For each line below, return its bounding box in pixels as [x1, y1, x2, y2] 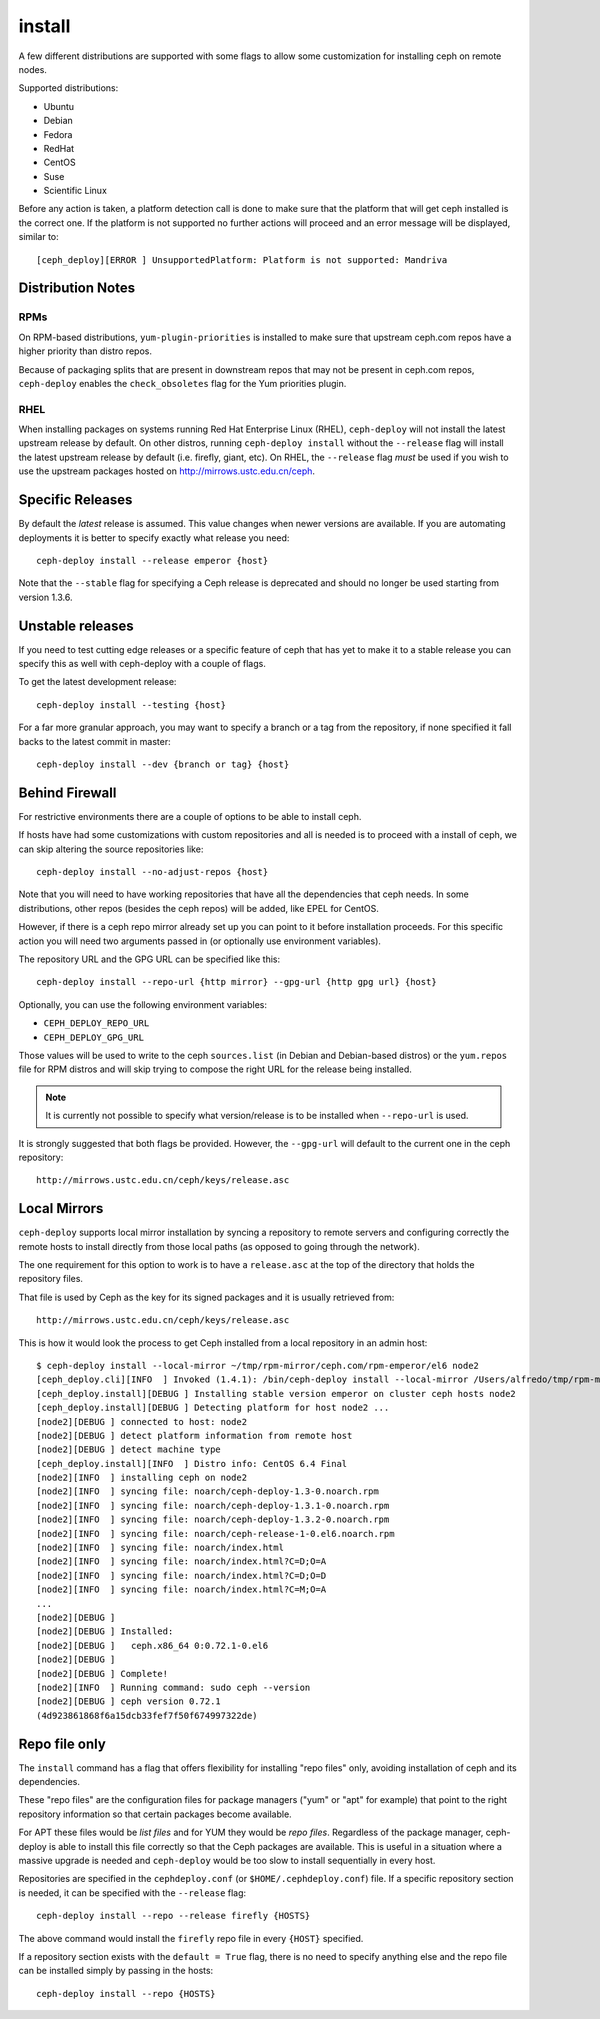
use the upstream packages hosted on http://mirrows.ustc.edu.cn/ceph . [18, 465, 315, 477]
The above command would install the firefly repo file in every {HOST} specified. [18, 1932, 364, 1944]
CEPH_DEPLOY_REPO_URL [43, 1018, 150, 1029]
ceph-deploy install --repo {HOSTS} [36, 1988, 216, 1999]
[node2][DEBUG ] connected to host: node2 [36, 1416, 248, 1427]
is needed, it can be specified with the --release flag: [18, 1886, 247, 1899]
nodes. [18, 63, 47, 75]
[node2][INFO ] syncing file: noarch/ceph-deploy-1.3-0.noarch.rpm [36, 1486, 379, 1497]
